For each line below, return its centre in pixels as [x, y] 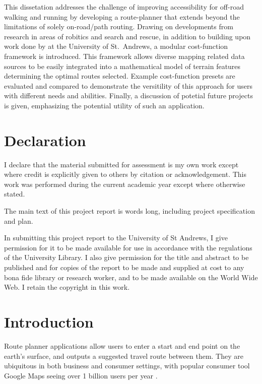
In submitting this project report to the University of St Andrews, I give [116, 238]
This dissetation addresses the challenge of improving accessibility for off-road [124, 7]
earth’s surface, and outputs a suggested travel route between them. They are [124, 356]
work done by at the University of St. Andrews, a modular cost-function [116, 46]
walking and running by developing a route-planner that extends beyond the [122, 16]
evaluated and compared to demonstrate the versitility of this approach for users [128, 85]
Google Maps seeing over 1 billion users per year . [81, 375]
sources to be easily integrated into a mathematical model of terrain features [122, 66]
